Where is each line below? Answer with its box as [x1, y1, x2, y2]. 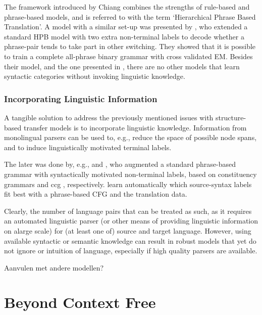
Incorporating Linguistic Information [4, 92, 158, 105]
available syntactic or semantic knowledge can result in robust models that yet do [4, 235, 256, 246]
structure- [216, 112, 246, 122]
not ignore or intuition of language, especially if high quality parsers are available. [4, 245, 257, 256]
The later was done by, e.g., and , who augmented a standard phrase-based [4, 159, 236, 169]
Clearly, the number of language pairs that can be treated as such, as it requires [4, 205, 252, 216]
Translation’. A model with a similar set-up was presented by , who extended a [4, 21, 248, 32]
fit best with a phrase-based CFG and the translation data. [4, 189, 187, 199]
